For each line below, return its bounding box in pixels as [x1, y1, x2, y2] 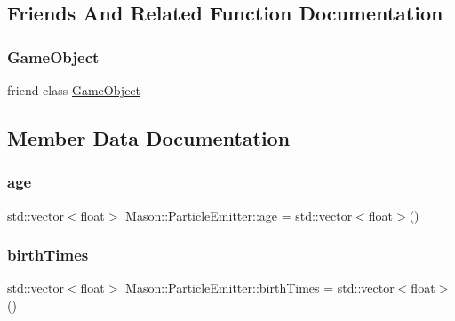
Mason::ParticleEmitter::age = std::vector [125, 205, 353, 224]
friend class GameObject [7, 81, 141, 99]
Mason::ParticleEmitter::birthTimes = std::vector [125, 278, 395, 297]
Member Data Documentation [7, 124, 291, 151]
